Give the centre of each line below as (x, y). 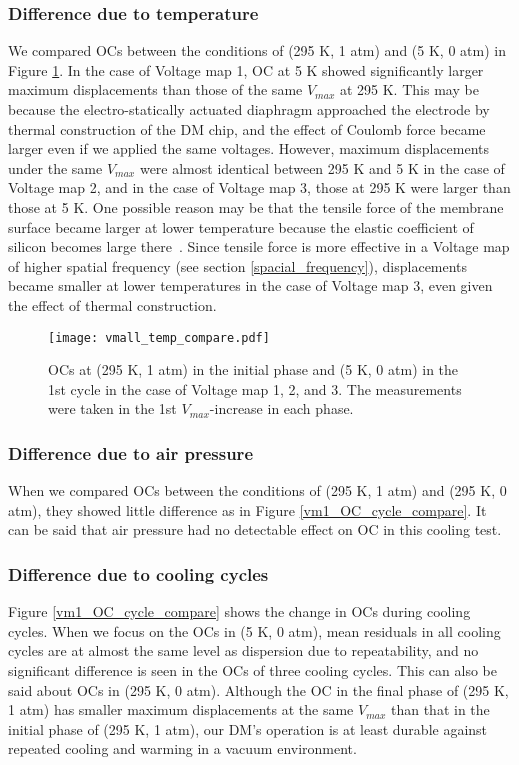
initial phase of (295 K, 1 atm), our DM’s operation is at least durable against (248, 728)
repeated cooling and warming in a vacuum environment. (182, 748)
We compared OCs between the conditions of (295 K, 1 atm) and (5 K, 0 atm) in (257, 50)
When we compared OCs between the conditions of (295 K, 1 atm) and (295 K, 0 (257, 490)
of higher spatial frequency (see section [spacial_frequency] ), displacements (238, 265)
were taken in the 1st (112, 408)
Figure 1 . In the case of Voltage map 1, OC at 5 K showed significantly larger (246, 69)
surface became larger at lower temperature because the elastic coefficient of (241, 226)
